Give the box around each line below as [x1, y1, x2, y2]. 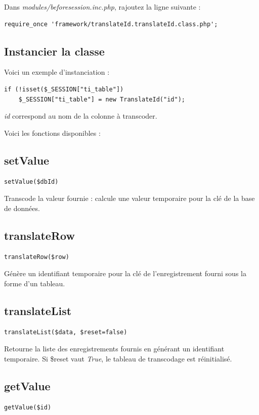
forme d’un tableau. [4, 278, 65, 288]
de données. [4, 202, 40, 213]
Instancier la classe [4, 43, 105, 59]
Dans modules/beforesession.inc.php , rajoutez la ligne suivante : [4, 2, 201, 12]
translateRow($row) [4, 253, 69, 261]
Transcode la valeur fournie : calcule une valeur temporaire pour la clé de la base [4, 193, 255, 203]
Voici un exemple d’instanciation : [4, 67, 110, 77]
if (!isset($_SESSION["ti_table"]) [4, 85, 124, 93]
